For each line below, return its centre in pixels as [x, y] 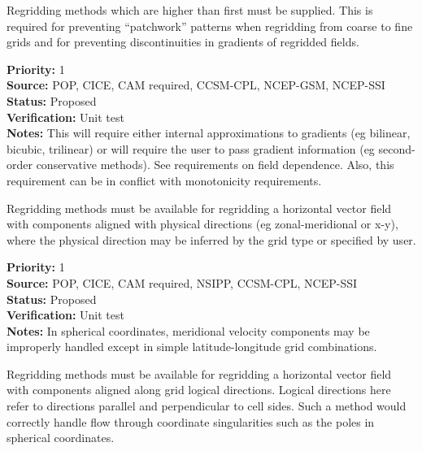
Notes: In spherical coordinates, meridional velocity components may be [188, 330]
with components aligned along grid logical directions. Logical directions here [199, 390]
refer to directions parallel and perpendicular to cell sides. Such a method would [207, 406]
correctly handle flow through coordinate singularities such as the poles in [191, 421]
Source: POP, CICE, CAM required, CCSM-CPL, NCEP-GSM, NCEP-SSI [196, 85]
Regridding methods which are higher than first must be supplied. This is [190, 10]
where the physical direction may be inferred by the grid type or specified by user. [211, 239]
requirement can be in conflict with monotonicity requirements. [164, 180]
